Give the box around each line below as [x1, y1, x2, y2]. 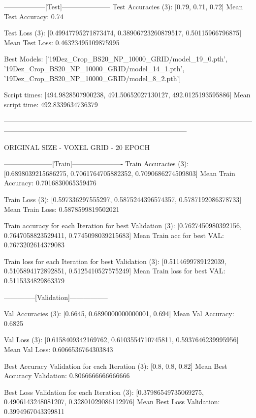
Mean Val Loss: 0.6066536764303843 [4, 344, 113, 355]
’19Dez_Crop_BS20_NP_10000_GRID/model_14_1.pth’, [4, 63, 185, 73]
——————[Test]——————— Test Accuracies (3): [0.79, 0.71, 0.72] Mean [4, 1, 243, 11]
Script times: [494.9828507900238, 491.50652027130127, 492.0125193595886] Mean [4, 90, 251, 100]
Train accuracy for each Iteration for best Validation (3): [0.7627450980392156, [4, 220, 242, 231]
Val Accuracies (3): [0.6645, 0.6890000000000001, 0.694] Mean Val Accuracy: [4, 308, 234, 319]
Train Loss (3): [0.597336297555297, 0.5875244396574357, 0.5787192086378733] [4, 194, 242, 204]
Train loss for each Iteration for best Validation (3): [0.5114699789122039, [4, 256, 226, 266]
